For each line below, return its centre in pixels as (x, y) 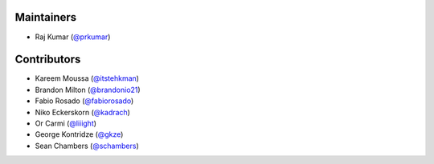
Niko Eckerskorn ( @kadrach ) (82, 112)
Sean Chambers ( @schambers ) (87, 146)
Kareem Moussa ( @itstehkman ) (87, 78)
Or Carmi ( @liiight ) (66, 123)
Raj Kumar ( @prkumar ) (73, 37)
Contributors (48, 60)
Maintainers (46, 17)
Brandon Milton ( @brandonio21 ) (88, 90)
